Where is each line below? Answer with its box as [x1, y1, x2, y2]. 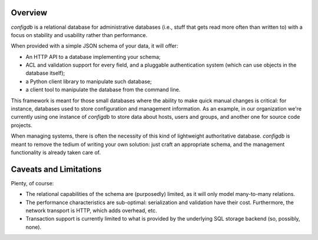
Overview [11, 8, 48, 18]
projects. [11, 121, 32, 129]
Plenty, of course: [11, 179, 54, 186]
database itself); [25, 69, 65, 76]
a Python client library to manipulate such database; [25, 78, 153, 85]
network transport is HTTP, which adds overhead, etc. [25, 207, 157, 214]
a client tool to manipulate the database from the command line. [25, 86, 181, 94]
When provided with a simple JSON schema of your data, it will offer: [11, 42, 178, 49]
